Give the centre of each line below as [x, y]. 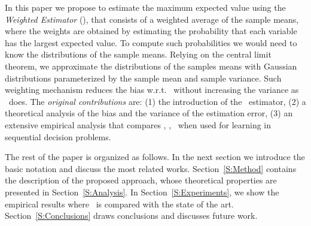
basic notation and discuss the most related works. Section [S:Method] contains [151, 168]
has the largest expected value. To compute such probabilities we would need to [151, 42]
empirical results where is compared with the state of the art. [119, 204]
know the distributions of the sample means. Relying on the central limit [138, 54]
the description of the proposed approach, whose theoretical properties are [141, 180]
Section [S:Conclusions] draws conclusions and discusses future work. [131, 216]
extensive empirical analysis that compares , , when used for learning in [138, 124]
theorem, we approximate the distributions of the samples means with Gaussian [151, 66]
